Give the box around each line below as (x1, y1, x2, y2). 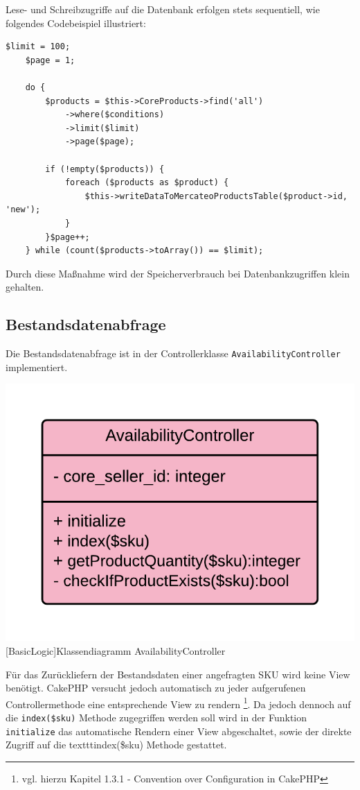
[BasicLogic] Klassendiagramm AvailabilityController (6, 644, 226, 658)
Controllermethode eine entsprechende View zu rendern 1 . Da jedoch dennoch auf (6, 694, 351, 711)
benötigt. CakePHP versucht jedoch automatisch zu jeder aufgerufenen (6, 680, 306, 695)
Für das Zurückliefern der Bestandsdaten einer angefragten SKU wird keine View (6, 667, 350, 681)
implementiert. (6, 359, 68, 374)
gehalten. (6, 280, 44, 294)
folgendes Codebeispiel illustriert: (6, 15, 146, 30)
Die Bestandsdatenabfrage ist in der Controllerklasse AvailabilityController (6, 346, 341, 361)
